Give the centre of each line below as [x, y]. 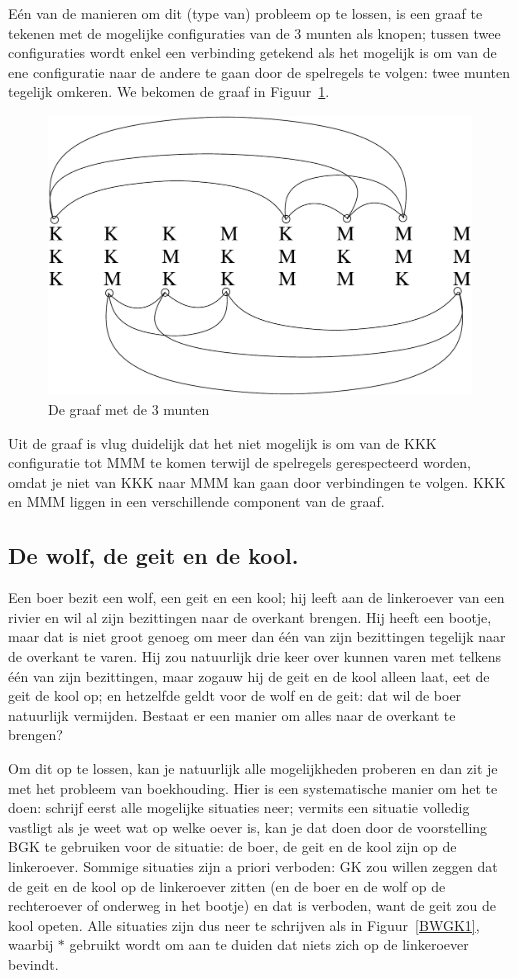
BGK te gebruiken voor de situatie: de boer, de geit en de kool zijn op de [232, 846]
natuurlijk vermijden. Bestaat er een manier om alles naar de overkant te [232, 714]
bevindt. [33, 963]
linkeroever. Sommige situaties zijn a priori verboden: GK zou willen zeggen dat [253, 865]
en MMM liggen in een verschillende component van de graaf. [196, 501]
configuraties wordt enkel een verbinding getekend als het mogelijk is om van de [252, 52]
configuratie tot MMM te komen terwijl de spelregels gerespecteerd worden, [239, 462]
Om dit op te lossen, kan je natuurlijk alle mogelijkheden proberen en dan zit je [253, 767]
